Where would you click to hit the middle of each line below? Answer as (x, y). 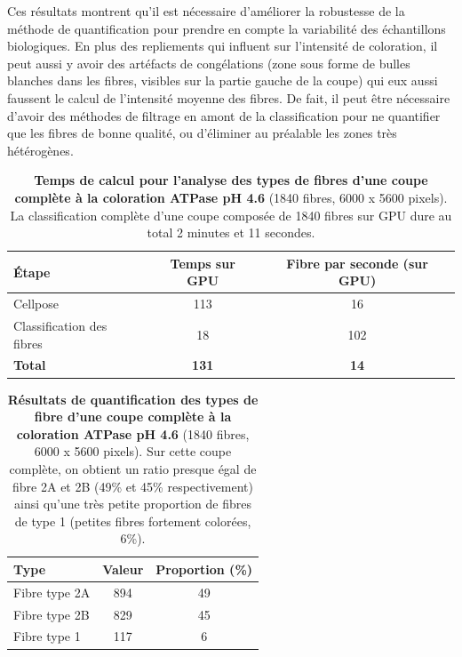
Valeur (123, 569)
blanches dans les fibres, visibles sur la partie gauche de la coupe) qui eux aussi (223, 80)
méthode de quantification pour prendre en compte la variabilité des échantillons (227, 28)
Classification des (60, 325)
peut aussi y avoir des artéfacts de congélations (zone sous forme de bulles (209, 63)
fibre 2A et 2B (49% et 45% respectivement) (133, 486)
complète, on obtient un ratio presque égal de (133, 468)
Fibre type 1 (47, 636)
